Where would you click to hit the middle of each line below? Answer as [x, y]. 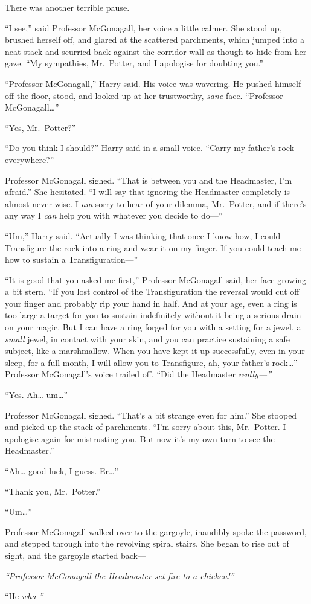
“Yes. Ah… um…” [36, 395]
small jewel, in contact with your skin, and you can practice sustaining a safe [148, 339]
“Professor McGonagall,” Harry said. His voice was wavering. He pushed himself [153, 83]
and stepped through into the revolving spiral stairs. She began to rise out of [147, 543]
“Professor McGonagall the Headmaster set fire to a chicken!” [120, 575]
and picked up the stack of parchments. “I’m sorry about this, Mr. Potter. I [146, 427]
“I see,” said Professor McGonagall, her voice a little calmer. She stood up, [143, 27]
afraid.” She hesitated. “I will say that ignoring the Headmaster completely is [148, 192]
